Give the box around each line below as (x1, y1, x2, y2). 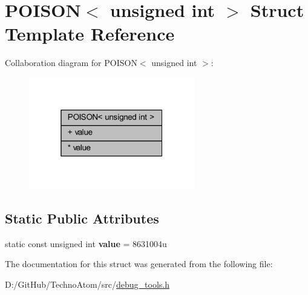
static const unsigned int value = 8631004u (5, 237, 167, 250)
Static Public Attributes (5, 208, 159, 227)
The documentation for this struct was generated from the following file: (5, 257, 273, 270)
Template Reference (5, 21, 175, 46)
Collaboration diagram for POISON (5, 56, 137, 69)
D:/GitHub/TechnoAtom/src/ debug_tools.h (5, 277, 169, 290)
